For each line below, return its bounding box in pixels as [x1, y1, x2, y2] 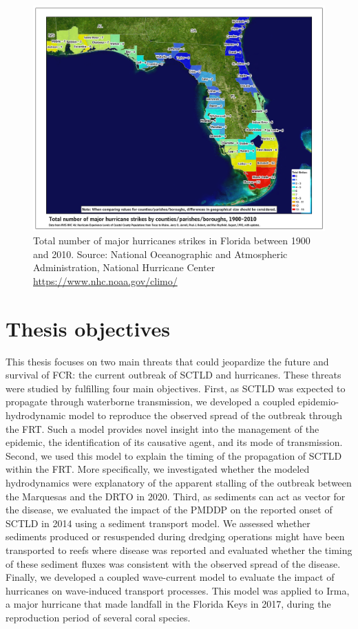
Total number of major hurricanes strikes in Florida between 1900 [33, 233, 310, 248]
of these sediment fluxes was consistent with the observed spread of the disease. [6, 556, 341, 571]
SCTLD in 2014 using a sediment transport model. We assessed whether [6, 515, 310, 530]
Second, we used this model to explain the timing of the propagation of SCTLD [6, 448, 342, 462]
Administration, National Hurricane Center [33, 260, 215, 275]
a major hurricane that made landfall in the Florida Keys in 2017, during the [6, 597, 331, 611]
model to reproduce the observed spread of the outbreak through [68, 407, 342, 422]
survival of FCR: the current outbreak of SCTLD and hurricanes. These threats [6, 367, 341, 382]
